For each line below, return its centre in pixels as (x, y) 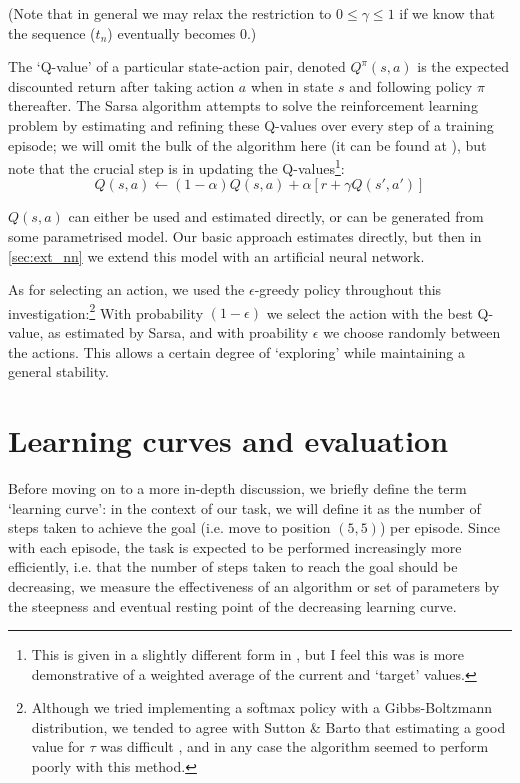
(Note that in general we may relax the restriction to (170, 13)
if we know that (447, 13)
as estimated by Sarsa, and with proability (178, 332)
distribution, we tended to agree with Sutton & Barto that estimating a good (268, 726)
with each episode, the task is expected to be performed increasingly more (235, 546)
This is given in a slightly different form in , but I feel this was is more (248, 654)
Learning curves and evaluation (228, 440)
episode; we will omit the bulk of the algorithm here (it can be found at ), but (247, 144)
